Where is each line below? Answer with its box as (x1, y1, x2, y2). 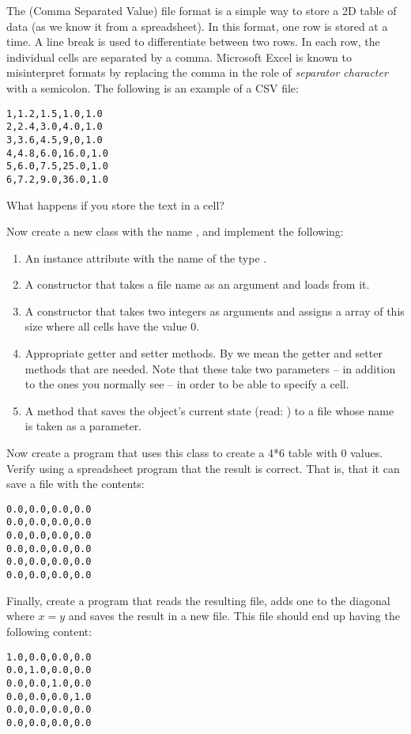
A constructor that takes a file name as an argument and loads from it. (25, 276, 370, 293)
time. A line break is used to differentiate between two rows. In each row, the (6, 33, 380, 50)
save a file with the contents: (6, 475, 145, 492)
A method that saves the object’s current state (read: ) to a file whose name (25, 402, 394, 418)
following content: (6, 622, 92, 639)
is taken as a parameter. (25, 418, 142, 434)
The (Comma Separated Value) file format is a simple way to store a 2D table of (6, 2, 397, 18)
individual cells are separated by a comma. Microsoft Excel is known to (6, 48, 352, 65)
